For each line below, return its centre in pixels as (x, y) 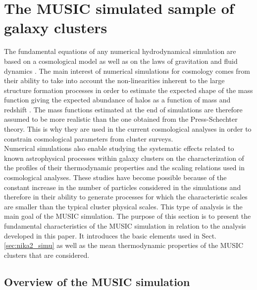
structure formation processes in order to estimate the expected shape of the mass (128, 90)
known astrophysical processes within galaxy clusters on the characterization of (124, 158)
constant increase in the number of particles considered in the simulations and (123, 187)
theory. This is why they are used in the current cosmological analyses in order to (128, 129)
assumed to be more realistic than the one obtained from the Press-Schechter (121, 119)
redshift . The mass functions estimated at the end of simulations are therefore (123, 109)
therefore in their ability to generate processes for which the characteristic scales (126, 197)
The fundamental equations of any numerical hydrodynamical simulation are (120, 51)
